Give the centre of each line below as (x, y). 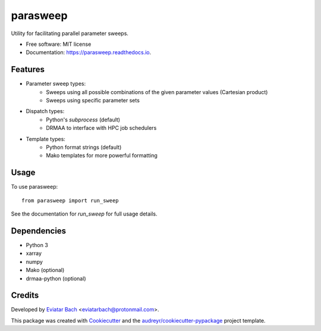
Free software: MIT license (59, 44)
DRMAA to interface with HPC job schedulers (101, 128)
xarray (34, 254)
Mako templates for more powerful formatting (102, 155)
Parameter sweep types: (56, 84)
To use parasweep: (34, 187)
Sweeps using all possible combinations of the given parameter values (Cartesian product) (157, 92)
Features (28, 69)
